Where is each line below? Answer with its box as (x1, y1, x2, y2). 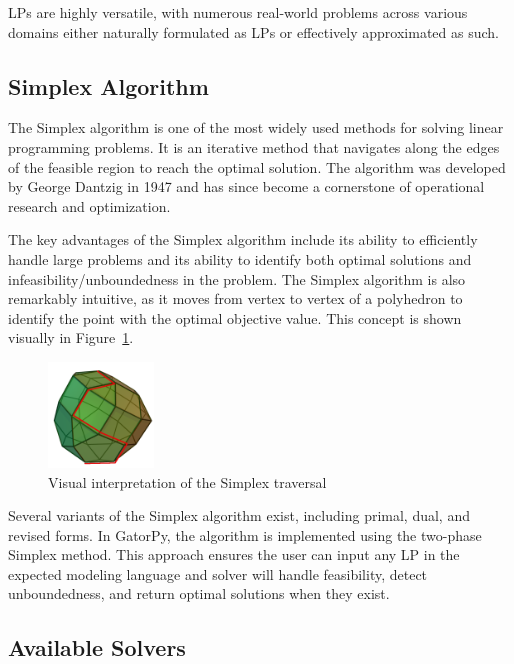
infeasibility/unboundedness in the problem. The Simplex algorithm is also (8, 268, 466, 289)
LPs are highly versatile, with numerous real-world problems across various (8, 2, 468, 22)
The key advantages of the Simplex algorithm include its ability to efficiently (8, 229, 478, 250)
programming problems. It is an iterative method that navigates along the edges (8, 136, 500, 157)
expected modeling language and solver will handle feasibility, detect (8, 563, 428, 584)
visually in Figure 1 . (8, 327, 134, 348)
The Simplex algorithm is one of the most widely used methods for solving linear (8, 117, 504, 138)
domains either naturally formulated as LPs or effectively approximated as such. (8, 21, 499, 42)
